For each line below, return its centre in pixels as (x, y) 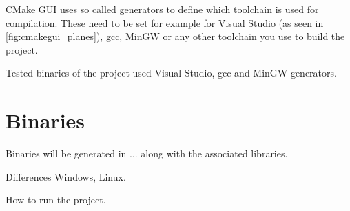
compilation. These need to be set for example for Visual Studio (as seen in (165, 22)
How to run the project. (56, 200)
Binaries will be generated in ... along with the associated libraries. (147, 153)
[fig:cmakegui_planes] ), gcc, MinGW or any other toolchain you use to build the (175, 36)
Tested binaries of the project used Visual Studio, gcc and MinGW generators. (171, 73)
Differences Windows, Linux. (66, 176)
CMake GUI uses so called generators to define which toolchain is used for (162, 9)
